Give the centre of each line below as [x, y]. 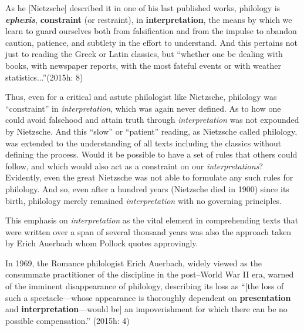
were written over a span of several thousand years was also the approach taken [148, 231]
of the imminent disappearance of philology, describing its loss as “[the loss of [145, 286]
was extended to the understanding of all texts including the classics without [143, 143]
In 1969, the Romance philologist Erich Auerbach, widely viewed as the [134, 263]
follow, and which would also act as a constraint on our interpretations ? [134, 165]
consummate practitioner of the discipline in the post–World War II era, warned [150, 274]
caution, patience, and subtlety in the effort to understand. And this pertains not [151, 42]
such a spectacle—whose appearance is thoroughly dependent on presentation [148, 297]
